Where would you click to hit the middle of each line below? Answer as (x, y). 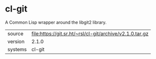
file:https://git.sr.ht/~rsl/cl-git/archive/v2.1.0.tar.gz (90, 33)
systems (17, 49)
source (15, 33)
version (16, 41)
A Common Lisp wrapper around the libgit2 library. (56, 22)
